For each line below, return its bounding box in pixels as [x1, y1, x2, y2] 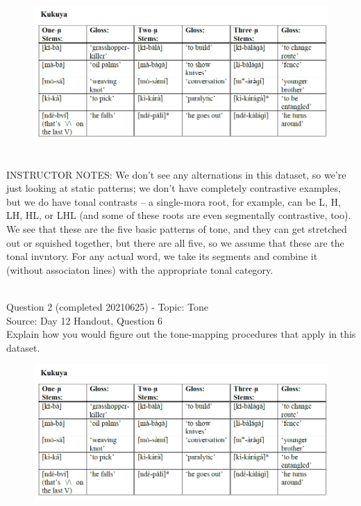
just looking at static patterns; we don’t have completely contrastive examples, [6, 181, 341, 195]
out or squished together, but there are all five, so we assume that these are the [6, 235, 344, 250]
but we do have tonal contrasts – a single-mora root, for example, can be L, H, [6, 194, 341, 209]
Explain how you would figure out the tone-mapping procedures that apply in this [6, 327, 356, 341]
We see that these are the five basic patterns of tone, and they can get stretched [6, 222, 347, 236]
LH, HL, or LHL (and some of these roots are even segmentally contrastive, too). [6, 208, 351, 222]
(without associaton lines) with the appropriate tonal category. [6, 262, 274, 277]
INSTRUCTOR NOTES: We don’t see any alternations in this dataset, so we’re [6, 167, 346, 181]
